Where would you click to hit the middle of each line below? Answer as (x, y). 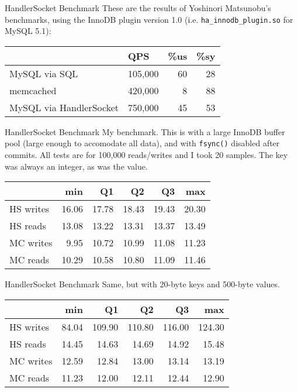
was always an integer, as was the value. (76, 166)
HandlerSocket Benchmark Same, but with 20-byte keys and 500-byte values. (142, 284)
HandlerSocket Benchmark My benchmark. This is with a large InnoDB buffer (145, 131)
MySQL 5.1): (28, 31)
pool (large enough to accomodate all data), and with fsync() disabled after (142, 143)
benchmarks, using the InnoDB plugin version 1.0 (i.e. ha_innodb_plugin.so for (149, 19)
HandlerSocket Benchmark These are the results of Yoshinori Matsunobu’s (138, 8)
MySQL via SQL (44, 73)
